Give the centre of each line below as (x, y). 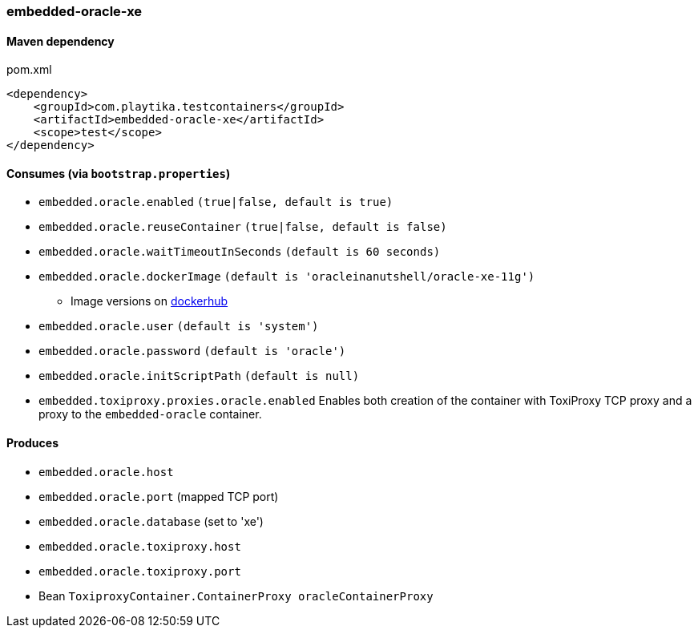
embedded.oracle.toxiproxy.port (140, 571)
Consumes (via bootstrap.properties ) (119, 173)
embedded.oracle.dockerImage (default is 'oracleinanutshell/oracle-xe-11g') (287, 277)
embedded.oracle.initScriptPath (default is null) (199, 376)
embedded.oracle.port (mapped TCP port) (159, 496)
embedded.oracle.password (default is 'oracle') (192, 351)
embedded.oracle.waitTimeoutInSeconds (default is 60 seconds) (240, 252)
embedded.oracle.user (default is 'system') (179, 327)
